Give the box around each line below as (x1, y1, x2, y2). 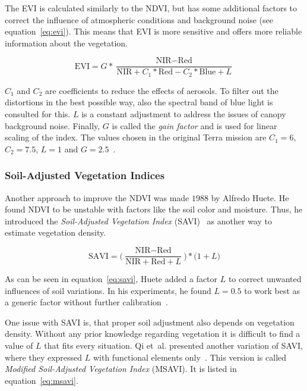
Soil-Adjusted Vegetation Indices (5, 168, 165, 183)
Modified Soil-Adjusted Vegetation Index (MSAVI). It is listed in (5, 362, 237, 375)
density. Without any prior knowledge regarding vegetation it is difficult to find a (5, 327, 300, 340)
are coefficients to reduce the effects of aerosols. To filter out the (45, 84, 278, 96)
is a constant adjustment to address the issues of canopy (81, 108, 286, 120)
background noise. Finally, (5, 119, 100, 132)
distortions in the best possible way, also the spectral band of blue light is (5, 96, 273, 108)
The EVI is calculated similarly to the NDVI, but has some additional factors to (5, 2, 297, 14)
